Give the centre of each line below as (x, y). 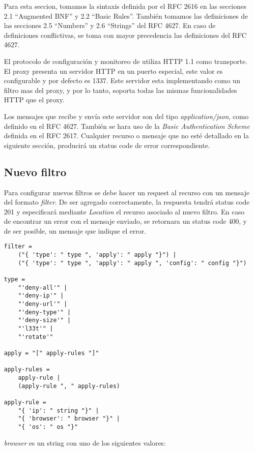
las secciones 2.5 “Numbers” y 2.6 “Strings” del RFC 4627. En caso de (110, 25)
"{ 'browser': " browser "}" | (69, 419)
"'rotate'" (36, 337)
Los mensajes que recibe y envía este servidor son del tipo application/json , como (126, 116)
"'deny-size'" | (44, 320)
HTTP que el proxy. (34, 100)
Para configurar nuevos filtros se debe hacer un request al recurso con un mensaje (127, 192)
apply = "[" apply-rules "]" (52, 353)
